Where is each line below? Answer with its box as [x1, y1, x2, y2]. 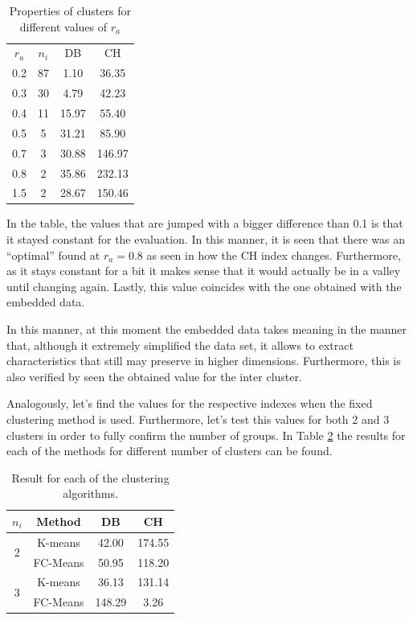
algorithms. [63, 485, 118, 502]
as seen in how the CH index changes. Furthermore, [146, 246, 401, 263]
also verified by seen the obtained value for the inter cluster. [6, 367, 302, 384]
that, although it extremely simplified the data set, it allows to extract [6, 336, 354, 353]
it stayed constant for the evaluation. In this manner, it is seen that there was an [6, 231, 405, 248]
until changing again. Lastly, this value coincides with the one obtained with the [6, 277, 402, 294]
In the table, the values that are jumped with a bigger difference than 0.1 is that [6, 215, 403, 232]
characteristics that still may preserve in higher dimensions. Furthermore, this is [6, 352, 401, 369]
